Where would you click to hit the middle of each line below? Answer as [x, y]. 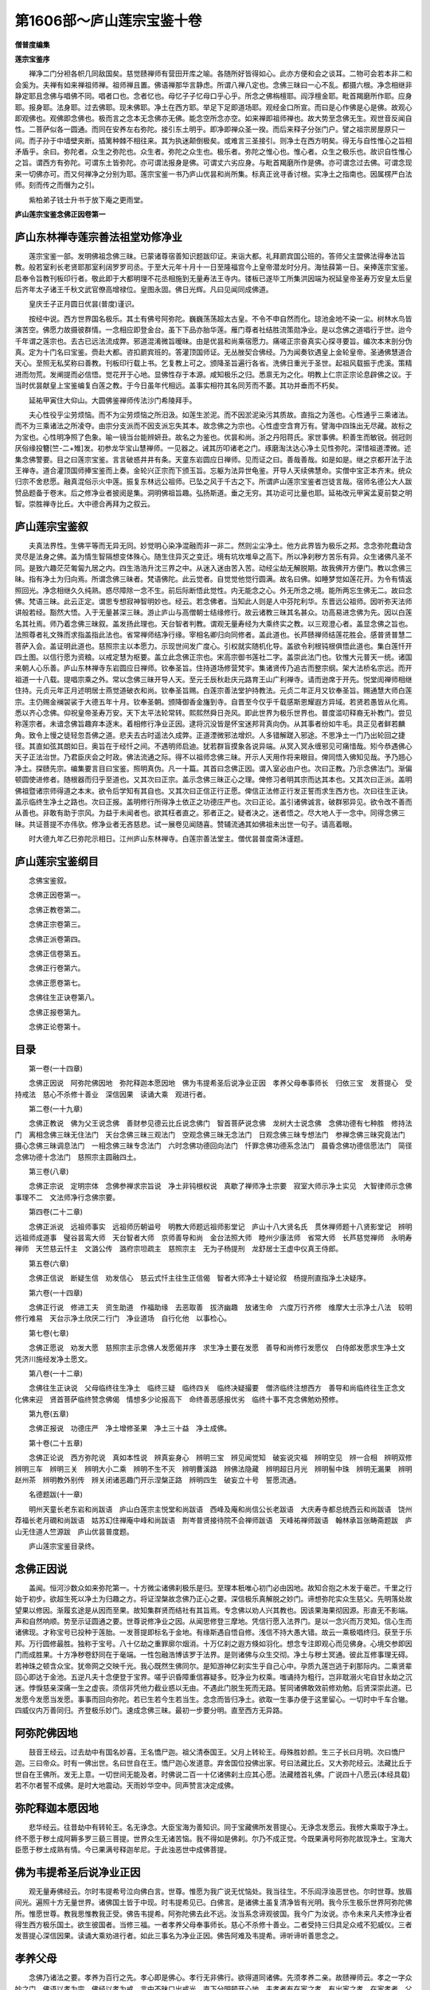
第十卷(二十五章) [56, 1443]
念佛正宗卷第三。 [57, 924]
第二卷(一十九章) [56, 1109]
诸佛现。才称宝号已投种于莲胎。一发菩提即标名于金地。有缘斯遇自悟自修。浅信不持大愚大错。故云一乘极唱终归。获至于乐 [213, 1633]
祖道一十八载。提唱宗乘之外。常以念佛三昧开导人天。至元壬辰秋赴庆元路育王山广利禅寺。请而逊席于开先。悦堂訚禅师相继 [213, 679]
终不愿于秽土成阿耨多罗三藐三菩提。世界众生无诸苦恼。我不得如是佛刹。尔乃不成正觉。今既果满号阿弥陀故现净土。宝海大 [213, 1838]
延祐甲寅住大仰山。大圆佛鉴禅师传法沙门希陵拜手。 [112, 400]
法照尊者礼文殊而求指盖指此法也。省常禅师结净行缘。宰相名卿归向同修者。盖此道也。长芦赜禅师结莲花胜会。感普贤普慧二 [213, 635]
